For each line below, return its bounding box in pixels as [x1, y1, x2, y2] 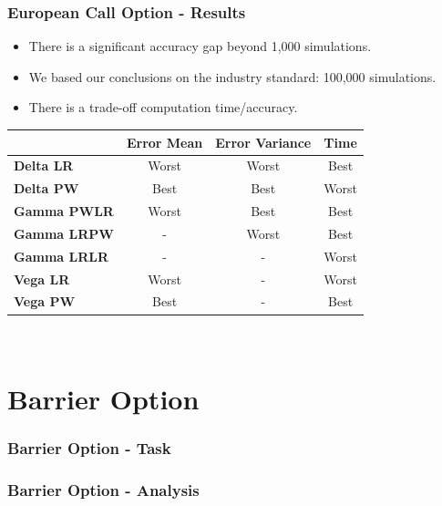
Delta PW [14, 179, 79, 198]
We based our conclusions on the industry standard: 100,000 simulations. [28, 67, 437, 86]
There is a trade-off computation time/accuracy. [28, 98, 298, 117]
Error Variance [215, 132, 312, 151]
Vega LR [14, 269, 70, 288]
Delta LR [14, 156, 74, 175]
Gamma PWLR [14, 201, 114, 221]
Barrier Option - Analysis [7, 479, 200, 501]
